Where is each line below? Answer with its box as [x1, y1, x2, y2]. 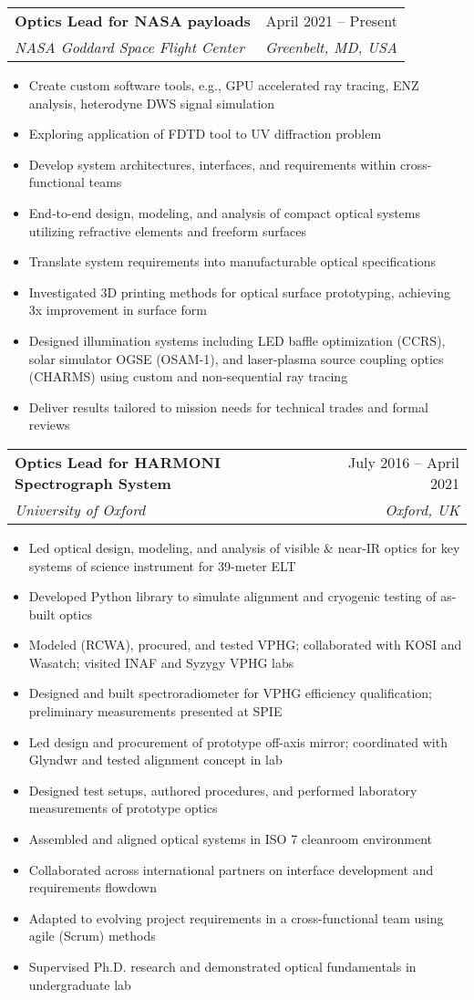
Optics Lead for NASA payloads [15, 10, 251, 31]
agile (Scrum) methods [28, 926, 156, 945]
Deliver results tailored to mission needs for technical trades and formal [28, 397, 428, 416]
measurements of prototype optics [28, 798, 218, 818]
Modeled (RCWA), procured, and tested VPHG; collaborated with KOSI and [28, 635, 462, 654]
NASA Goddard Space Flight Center [15, 36, 244, 57]
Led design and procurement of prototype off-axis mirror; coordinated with [28, 732, 448, 751]
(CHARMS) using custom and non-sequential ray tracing [28, 367, 348, 386]
